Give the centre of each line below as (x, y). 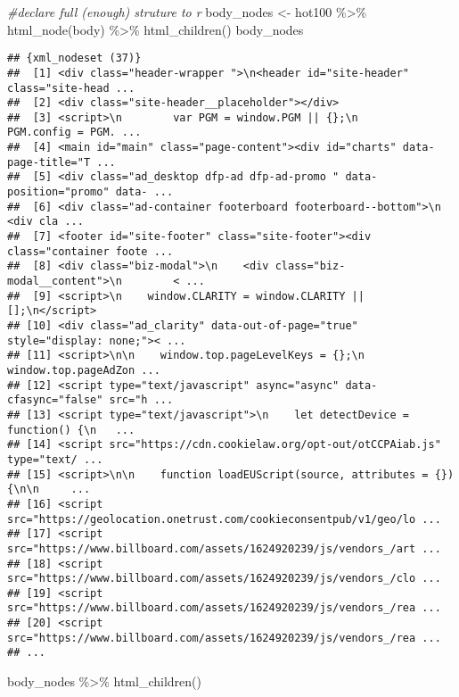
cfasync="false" (55, 400)
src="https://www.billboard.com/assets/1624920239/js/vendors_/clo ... (224, 579)
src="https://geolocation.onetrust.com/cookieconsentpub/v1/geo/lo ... (224, 519)
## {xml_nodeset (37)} (74, 58)
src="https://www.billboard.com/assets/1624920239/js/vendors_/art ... (224, 548)
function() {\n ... (71, 430)
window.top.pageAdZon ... (84, 370)
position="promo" (58, 192)
